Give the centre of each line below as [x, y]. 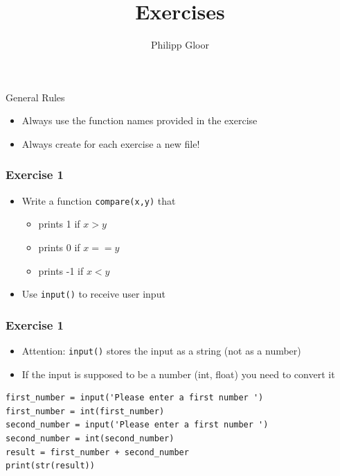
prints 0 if [59, 247]
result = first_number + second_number [97, 452]
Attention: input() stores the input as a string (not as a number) [161, 351]
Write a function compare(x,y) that [99, 200]
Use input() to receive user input [93, 294]
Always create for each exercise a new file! [111, 143]
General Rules [35, 97]
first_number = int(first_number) [85, 411]
